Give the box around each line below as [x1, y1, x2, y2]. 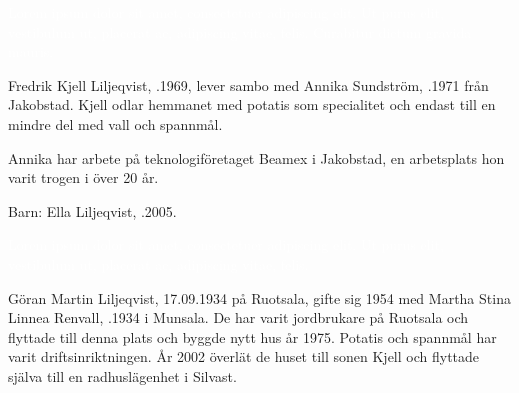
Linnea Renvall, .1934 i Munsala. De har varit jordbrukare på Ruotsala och [8, 307, 469, 328]
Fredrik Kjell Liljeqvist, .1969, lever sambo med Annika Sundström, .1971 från [8, 74, 489, 95]
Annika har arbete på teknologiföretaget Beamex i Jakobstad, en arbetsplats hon [8, 147, 505, 168]
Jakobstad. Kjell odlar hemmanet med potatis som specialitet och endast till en [8, 94, 496, 115]
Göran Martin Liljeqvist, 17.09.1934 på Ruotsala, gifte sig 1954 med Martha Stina [8, 287, 511, 308]
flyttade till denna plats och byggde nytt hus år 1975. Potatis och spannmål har [8, 326, 497, 347]
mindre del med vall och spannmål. [8, 113, 223, 134]
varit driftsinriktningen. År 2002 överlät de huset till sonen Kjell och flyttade [8, 346, 480, 367]
